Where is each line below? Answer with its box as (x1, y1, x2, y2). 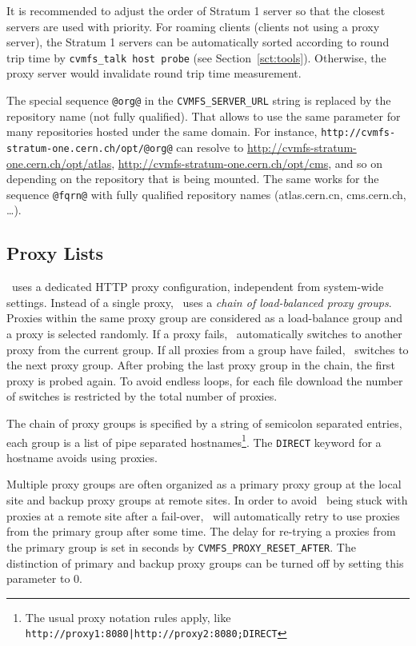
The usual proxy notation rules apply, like (25, 608, 231, 625)
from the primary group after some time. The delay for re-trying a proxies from (6, 523, 396, 540)
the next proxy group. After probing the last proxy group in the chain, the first (6, 357, 395, 373)
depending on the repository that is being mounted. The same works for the (6, 170, 379, 187)
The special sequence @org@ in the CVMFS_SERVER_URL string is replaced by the (6, 92, 391, 109)
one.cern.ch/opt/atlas (6, 154, 112, 171)
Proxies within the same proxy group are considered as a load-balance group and (6, 309, 403, 326)
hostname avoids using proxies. (6, 449, 158, 465)
